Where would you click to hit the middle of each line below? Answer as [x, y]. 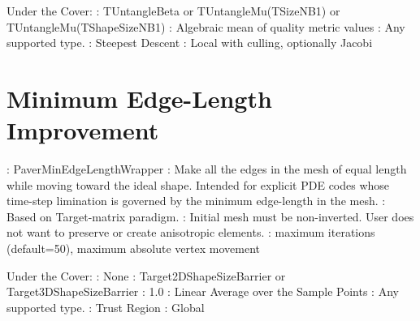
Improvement [83, 130]
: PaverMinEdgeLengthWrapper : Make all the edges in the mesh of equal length [207, 169]
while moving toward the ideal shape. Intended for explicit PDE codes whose [198, 184]
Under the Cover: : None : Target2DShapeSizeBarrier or [146, 275]
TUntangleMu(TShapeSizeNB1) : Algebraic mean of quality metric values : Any [206, 26]
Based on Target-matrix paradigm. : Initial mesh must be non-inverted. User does [210, 216]
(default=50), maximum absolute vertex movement [133, 248]
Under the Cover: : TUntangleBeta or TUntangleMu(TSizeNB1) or [173, 11]
